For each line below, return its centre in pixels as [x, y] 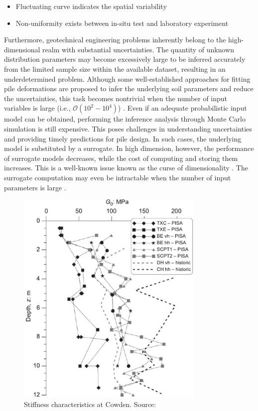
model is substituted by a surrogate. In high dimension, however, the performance [129, 148]
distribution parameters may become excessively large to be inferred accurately [125, 59]
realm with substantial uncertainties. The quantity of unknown [138, 49]
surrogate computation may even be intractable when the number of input [118, 177]
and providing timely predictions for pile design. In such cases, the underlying [123, 138]
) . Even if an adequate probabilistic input [183, 108]
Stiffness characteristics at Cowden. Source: [90, 404]
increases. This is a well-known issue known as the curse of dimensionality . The [126, 168]
